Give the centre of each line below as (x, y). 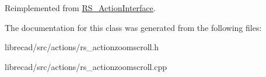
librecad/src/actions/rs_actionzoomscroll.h (82, 47)
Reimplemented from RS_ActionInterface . (80, 8)
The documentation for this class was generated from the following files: (133, 27)
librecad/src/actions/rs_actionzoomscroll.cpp (86, 66)
